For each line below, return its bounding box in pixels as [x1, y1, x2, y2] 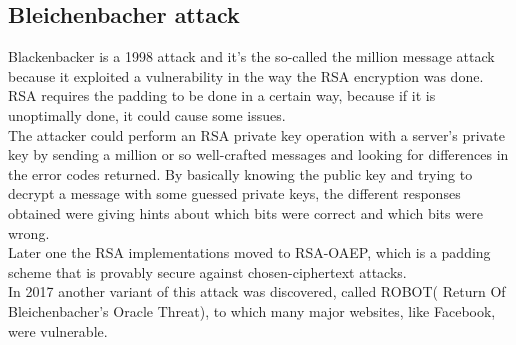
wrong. [8, 222, 50, 243]
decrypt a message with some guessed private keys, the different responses [8, 183, 461, 204]
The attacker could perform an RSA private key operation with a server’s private [8, 124, 505, 145]
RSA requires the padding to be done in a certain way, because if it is [8, 85, 436, 106]
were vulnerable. [8, 320, 108, 341]
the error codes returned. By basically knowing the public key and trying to [8, 163, 473, 184]
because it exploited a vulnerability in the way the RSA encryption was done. [8, 65, 484, 86]
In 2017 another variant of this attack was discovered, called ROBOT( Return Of [8, 281, 506, 302]
